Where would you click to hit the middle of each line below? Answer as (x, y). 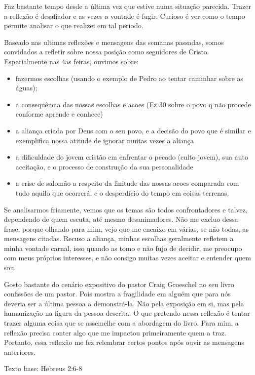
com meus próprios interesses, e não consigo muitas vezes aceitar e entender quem (127, 258)
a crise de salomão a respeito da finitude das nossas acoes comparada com (127, 183)
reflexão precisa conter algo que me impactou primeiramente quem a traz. (115, 332)
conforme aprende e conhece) (59, 114)
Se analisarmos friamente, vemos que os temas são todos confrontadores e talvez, (126, 209)
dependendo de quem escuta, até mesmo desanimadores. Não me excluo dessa (121, 219)
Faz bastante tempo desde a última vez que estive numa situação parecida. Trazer (128, 6)
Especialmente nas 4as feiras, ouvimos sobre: (71, 61)
